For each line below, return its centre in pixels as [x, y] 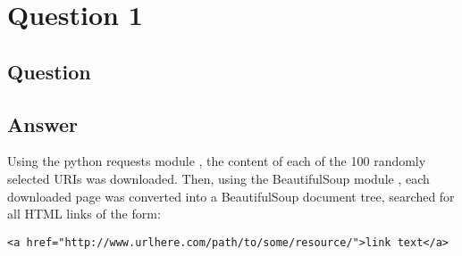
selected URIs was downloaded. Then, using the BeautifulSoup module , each [218, 178]
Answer [43, 124]
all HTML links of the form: [84, 214]
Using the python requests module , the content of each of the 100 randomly [217, 161]
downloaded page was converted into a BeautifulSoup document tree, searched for [231, 196]
